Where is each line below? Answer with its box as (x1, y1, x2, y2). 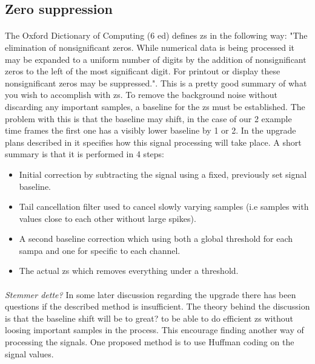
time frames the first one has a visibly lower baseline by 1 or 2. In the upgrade (5, 124, 296, 137)
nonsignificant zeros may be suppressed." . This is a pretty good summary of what (5, 76, 307, 89)
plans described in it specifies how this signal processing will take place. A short (5, 135, 302, 148)
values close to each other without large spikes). (19, 212, 196, 224)
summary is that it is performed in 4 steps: (5, 148, 164, 160)
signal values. (5, 347, 54, 360)
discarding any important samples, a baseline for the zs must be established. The (5, 100, 305, 112)
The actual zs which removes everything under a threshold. (19, 264, 239, 277)
